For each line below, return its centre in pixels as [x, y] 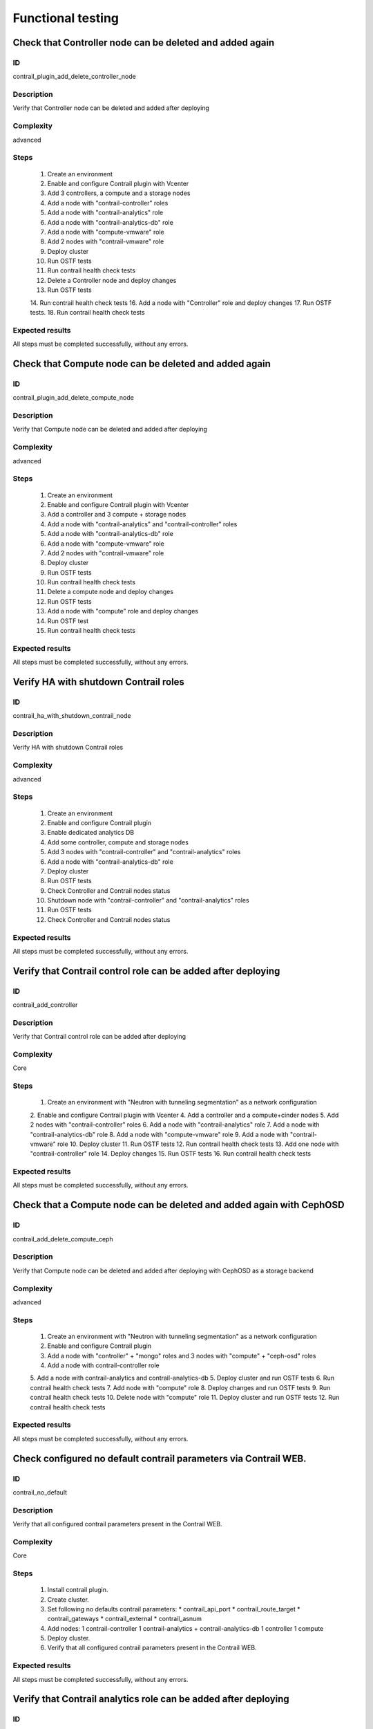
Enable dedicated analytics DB [91, 833]
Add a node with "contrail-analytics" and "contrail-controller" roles [142, 524]
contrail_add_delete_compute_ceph [63, 1239]
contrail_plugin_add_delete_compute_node [73, 398]
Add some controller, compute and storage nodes [118, 842]
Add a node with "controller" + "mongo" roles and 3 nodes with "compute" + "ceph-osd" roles [182, 1356]
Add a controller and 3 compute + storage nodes [117, 515]
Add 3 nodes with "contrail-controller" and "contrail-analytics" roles [144, 852]
